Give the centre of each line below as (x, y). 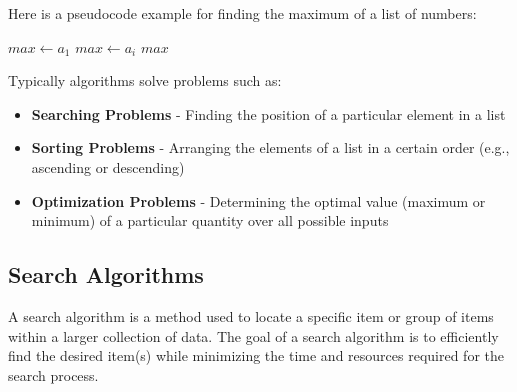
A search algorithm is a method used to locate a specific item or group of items (251, 315)
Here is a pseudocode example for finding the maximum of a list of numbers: (242, 13)
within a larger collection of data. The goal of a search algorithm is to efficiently (253, 335)
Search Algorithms (106, 274)
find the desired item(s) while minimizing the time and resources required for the (256, 355)
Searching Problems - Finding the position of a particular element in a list (268, 113)
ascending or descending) (108, 166)
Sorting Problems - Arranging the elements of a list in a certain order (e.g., (270, 147)
